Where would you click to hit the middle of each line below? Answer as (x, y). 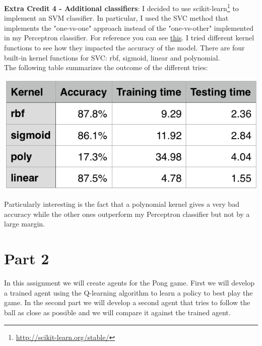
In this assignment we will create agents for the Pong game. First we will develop (129, 283)
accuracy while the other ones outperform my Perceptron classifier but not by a (127, 214)
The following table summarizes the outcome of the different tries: (106, 67)
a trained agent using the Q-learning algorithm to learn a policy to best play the (128, 292)
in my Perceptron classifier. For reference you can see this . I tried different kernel (129, 38)
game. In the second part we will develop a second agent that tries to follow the (127, 302)
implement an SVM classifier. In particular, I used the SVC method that (116, 18)
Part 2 (27, 258)
